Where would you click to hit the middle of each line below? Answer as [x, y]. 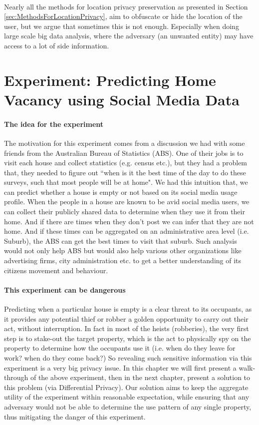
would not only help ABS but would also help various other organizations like [123, 250]
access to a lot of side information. [57, 45]
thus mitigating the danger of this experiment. [75, 416]
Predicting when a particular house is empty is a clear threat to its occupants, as [128, 309]
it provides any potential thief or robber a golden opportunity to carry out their [126, 318]
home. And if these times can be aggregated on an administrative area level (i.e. [127, 231]
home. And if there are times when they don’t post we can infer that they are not [129, 221]
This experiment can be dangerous [65, 289]
